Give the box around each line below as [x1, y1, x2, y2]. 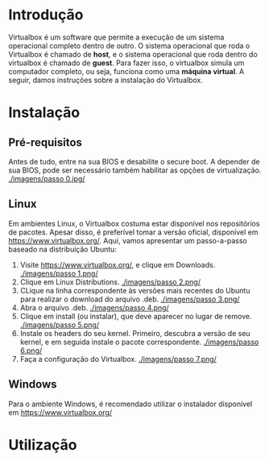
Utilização [8, 435, 77, 454]
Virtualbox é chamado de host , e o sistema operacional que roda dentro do [8, 49, 258, 59]
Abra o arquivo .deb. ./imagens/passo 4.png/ [19, 302, 169, 312]
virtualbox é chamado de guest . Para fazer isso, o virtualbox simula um [8, 58, 245, 68]
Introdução [8, 6, 84, 24]
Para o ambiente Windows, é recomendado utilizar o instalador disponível [8, 399, 253, 409]
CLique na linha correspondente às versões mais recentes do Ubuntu [19, 285, 250, 295]
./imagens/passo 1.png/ [19, 268, 98, 278]
